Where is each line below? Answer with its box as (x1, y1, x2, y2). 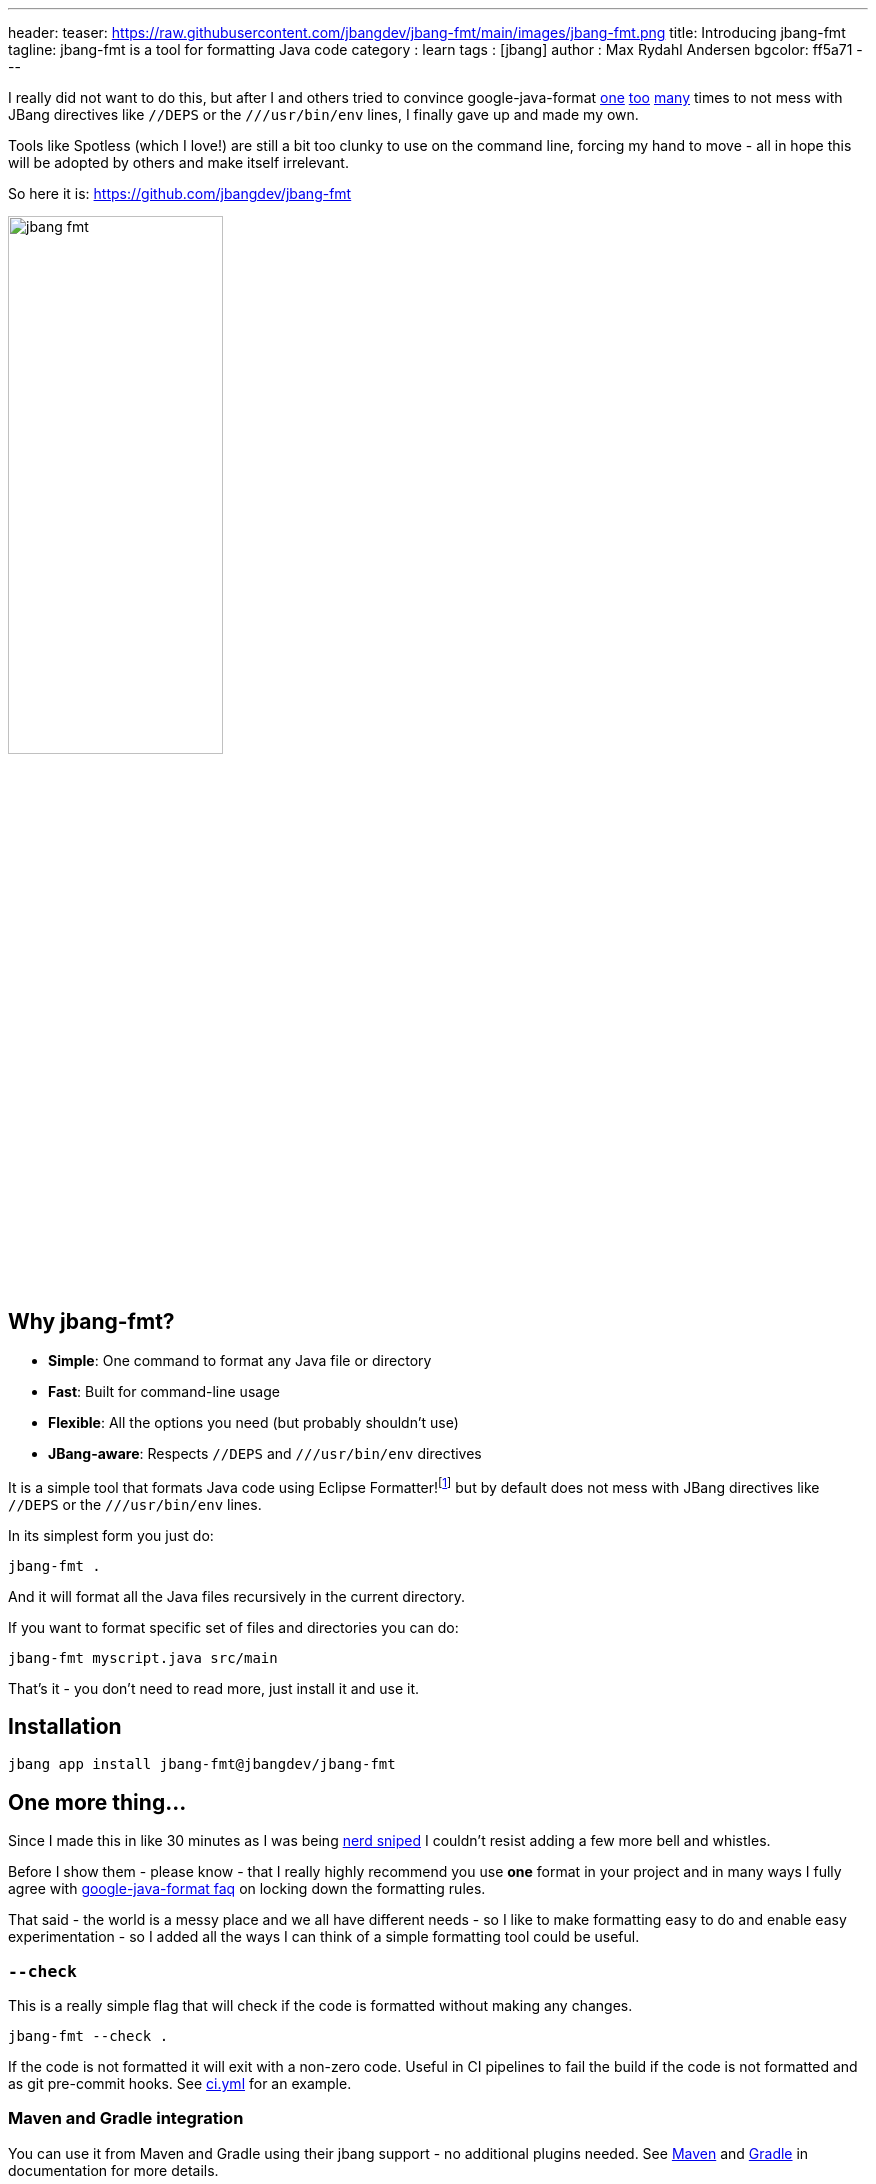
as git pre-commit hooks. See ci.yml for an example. (8, 2074, 352, 2092)
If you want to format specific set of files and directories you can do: (8, 1618, 459, 1636)
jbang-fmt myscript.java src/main (8, 1649, 278, 1666)
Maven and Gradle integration (8, 2108, 244, 2129)
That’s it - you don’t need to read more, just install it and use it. (8, 1679, 420, 1697)
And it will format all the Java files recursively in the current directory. (8, 1587, 466, 1605)
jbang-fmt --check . (8, 2027, 169, 2044)
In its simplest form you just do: (8, 1526, 214, 1544)
